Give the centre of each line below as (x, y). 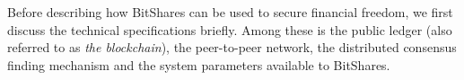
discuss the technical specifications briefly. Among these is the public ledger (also (230, 29)
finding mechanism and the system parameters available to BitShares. (199, 64)
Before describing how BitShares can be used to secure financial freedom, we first (230, 12)
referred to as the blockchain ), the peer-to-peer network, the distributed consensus (232, 47)
